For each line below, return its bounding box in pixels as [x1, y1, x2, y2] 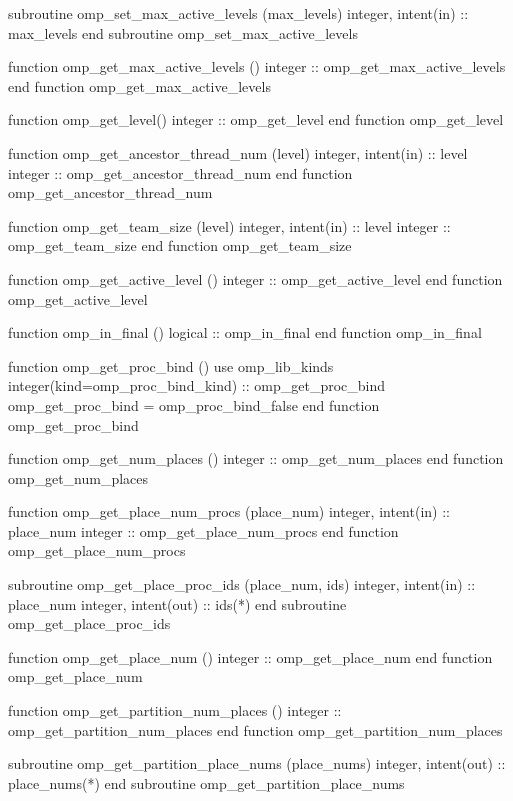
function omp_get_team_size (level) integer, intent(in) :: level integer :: [8, 215, 451, 236]
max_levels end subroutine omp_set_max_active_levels [8, 22, 358, 43]
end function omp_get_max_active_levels [8, 75, 271, 96]
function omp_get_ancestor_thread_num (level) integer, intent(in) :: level [8, 142, 468, 163]
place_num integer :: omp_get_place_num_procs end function [8, 520, 399, 541]
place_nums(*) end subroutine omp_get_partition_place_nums [8, 772, 405, 793]
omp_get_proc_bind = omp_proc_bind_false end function [8, 394, 380, 415]
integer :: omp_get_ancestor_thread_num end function [8, 162, 353, 183]
